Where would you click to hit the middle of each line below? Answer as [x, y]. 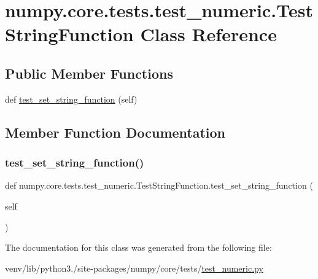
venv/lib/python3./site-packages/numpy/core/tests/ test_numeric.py [134, 268]
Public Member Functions [89, 73]
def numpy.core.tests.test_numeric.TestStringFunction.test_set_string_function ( [159, 185]
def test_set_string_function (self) [71, 99]
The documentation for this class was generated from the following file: [138, 247]
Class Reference [208, 34]
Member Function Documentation [115, 132]
